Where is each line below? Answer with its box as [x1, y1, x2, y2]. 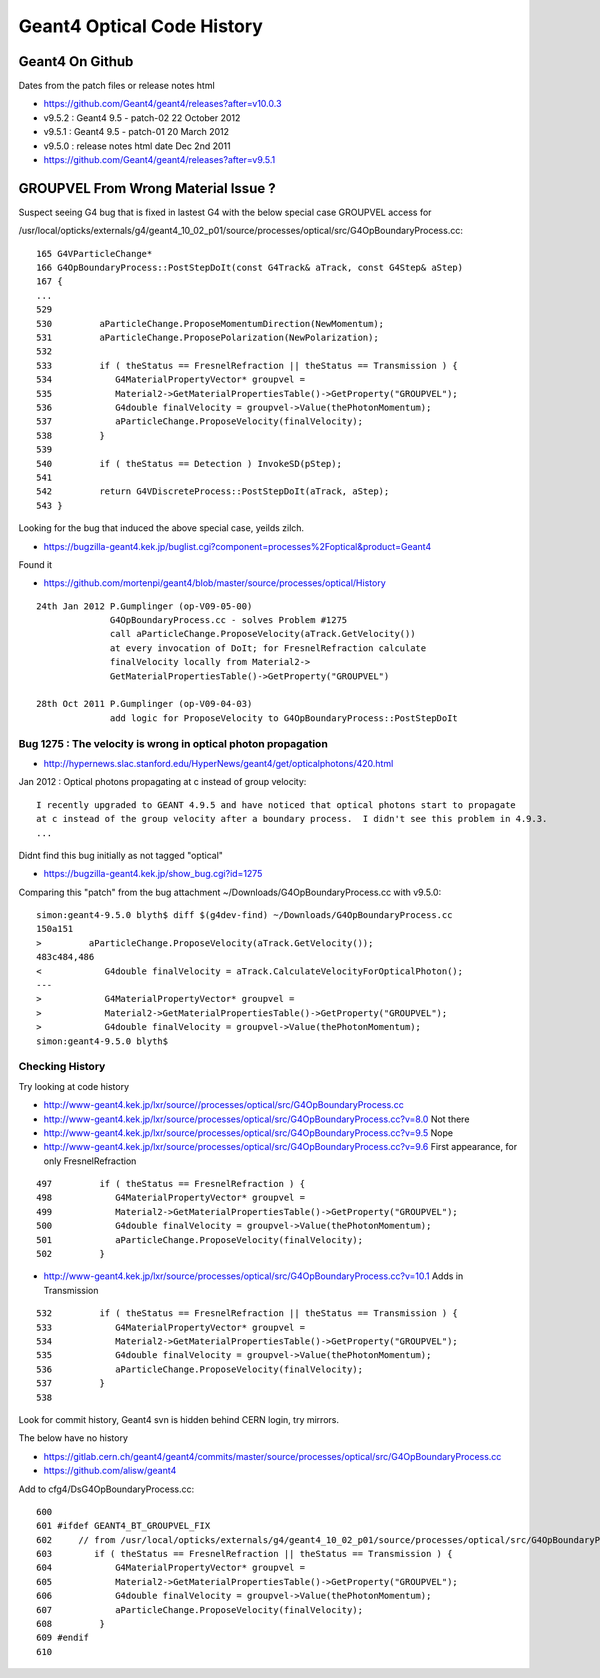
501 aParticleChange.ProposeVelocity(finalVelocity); [36, 1234, 364, 1245]
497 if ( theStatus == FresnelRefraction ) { [36, 1178, 305, 1190]
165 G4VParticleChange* [36, 248, 153, 259]
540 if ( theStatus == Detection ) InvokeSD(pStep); [36, 458, 342, 469]
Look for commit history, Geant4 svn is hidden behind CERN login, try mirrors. [18, 1413, 340, 1425]
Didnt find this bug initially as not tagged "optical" [18, 849, 224, 861]
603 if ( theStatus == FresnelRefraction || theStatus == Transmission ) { [36, 1548, 453, 1560]
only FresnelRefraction [43, 1155, 137, 1167]
